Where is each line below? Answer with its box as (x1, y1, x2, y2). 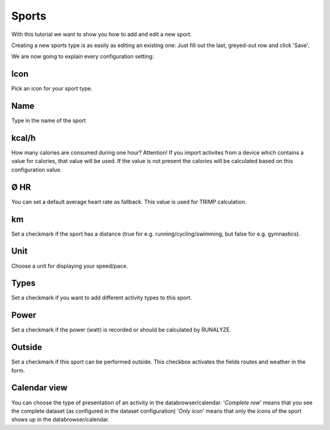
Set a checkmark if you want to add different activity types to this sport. (11, 294, 193, 302)
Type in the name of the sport (11, 117, 86, 125)
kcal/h (11, 133, 36, 143)
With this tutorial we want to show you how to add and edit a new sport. (11, 31, 192, 38)
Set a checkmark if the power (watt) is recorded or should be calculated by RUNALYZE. (11, 326, 232, 333)
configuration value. (11, 166, 62, 173)
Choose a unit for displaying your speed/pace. (11, 262, 128, 269)
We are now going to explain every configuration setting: (11, 53, 154, 60)
